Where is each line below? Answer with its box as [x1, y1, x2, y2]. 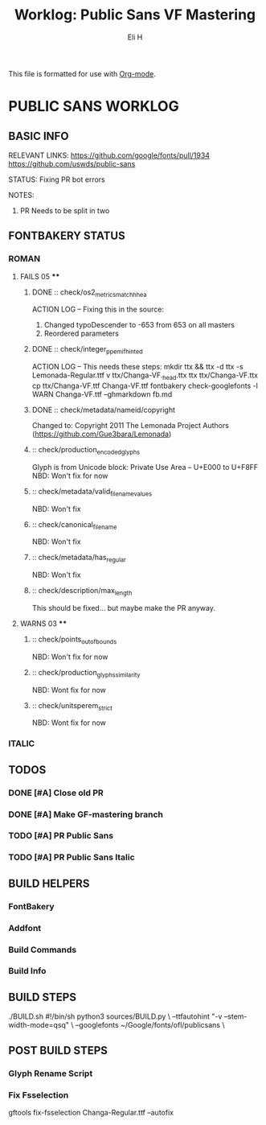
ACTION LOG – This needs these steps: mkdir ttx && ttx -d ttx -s [31, 362, 243, 372]
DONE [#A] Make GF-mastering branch [8, 809, 163, 820]
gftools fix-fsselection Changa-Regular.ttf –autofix [8, 1107, 174, 1117]
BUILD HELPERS [8, 876, 90, 890]
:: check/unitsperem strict [31, 700, 113, 712]
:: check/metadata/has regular [31, 553, 127, 564]
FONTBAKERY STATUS [8, 229, 126, 243]
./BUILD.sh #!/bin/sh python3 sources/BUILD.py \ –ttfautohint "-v [8, 1012, 223, 1021]
